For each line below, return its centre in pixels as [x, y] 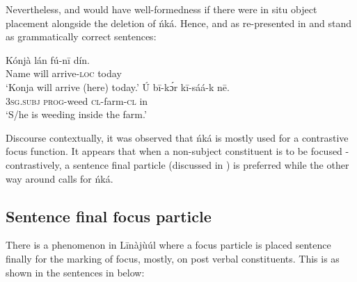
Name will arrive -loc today [64, 73]
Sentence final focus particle [109, 216]
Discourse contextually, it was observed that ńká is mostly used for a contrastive [177, 137]
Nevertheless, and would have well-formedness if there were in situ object [161, 9]
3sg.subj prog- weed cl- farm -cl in [77, 100]
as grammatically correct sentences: [81, 36]
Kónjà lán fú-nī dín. [48, 59]
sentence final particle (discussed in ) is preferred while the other [211, 164]
